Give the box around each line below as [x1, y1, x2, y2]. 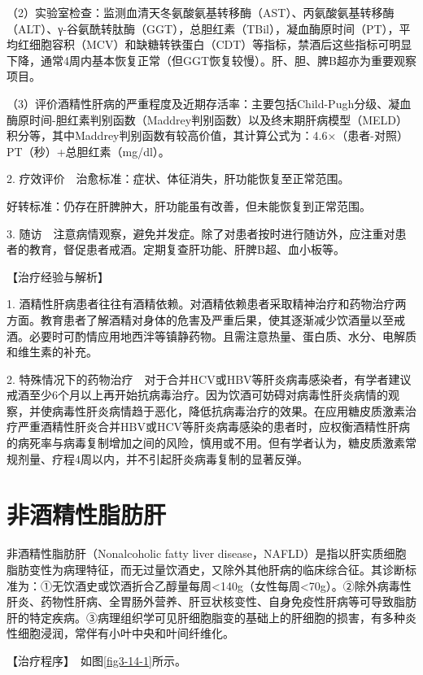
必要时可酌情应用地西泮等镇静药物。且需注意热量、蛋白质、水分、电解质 [28, 327, 416, 344]
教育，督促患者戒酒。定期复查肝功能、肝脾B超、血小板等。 [28, 241, 345, 258]
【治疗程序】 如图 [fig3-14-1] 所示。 [7, 651, 186, 668]
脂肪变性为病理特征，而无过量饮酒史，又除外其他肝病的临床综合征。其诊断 [7, 560, 405, 577]
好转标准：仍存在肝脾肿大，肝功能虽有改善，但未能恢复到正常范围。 [7, 197, 371, 214]
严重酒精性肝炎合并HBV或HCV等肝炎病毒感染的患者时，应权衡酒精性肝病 [17, 418, 411, 435]
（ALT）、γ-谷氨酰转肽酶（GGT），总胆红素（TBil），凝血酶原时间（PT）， [7, 20, 399, 37]
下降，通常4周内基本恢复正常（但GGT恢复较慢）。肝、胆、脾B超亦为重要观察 [7, 51, 416, 68]
